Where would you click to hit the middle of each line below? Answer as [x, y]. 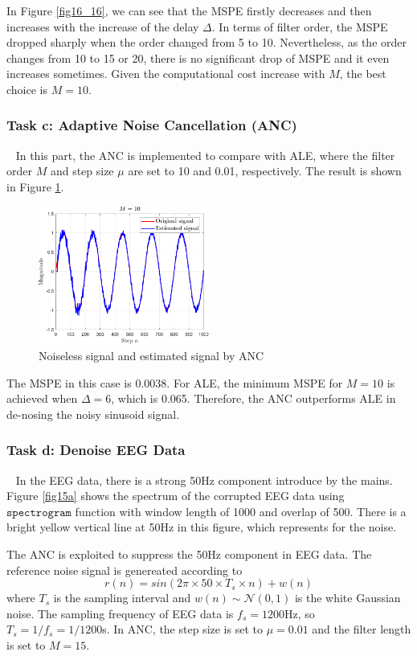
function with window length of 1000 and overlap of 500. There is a [241, 511]
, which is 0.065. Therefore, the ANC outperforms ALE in [253, 398]
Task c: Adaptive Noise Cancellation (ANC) [152, 125]
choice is [27, 89]
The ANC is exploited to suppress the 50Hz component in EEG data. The [189, 554]
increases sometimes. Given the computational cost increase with [166, 74]
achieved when [42, 398]
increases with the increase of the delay [103, 26]
